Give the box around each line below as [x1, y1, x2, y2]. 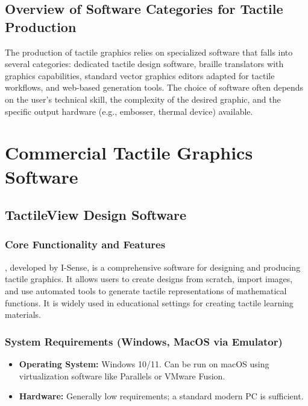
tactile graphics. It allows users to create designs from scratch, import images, [5, 272, 293, 285]
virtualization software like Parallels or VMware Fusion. [19, 369, 225, 382]
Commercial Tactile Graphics [5, 140, 253, 165]
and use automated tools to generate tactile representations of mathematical [5, 284, 287, 297]
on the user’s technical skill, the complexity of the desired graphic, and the [5, 92, 281, 105]
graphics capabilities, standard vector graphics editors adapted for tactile [5, 69, 275, 82]
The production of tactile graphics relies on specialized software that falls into [5, 45, 293, 58]
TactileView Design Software [5, 205, 187, 224]
